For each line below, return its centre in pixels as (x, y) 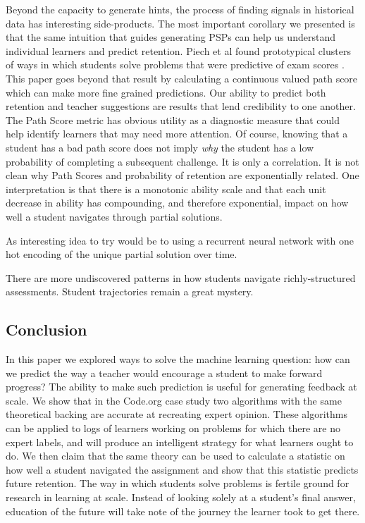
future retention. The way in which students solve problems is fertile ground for (178, 483)
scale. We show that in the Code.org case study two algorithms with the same (174, 400)
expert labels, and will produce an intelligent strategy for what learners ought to (180, 442)
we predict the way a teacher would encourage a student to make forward (164, 373)
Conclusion (47, 330)
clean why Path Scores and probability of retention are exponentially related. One (182, 175)
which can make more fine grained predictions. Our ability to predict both (166, 92)
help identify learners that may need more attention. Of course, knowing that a (177, 134)
